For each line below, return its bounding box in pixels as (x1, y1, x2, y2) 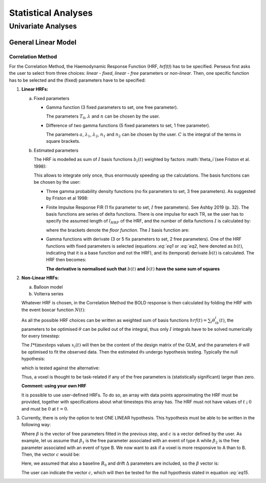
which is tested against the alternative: (21, 365, 100, 371)
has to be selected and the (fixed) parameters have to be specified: (9, 77, 146, 83)
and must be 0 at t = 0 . (21, 406, 68, 412)
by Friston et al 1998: (46, 195, 89, 201)
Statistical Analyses (9, 7, 93, 18)
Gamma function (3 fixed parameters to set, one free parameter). (46, 104, 178, 110)
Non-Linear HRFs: (21, 275, 59, 281)
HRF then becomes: (46, 257, 86, 263)
